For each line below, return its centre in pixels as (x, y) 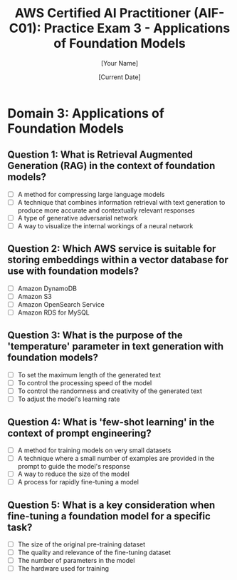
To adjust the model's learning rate (69, 399)
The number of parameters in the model (76, 561)
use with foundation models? (73, 271)
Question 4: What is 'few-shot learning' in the (111, 422)
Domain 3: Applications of (86, 113)
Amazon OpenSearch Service (61, 304)
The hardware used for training (63, 569)
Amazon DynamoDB (47, 288)
